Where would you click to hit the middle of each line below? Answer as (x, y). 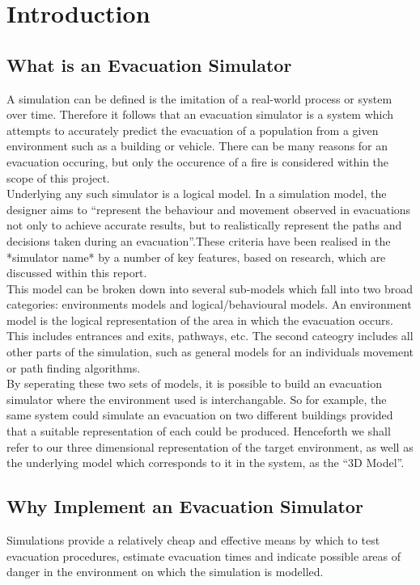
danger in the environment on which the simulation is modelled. (165, 572)
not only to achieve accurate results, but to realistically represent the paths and (204, 225)
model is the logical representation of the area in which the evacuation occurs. (200, 320)
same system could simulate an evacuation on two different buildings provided (200, 415)
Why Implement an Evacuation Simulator (185, 506)
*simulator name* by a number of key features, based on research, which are (196, 257)
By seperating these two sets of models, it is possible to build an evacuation (194, 383)
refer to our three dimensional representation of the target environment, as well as (210, 446)
